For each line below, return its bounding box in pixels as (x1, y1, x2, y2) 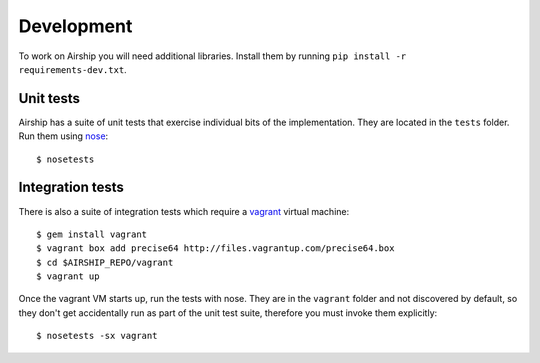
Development (18, 15, 133, 37)
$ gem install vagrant (36, 228, 148, 240)
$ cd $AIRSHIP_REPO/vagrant (36, 256, 174, 268)
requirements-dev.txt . (18, 63, 127, 75)
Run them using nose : (18, 130, 109, 142)
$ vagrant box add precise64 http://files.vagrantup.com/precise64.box (36, 243, 395, 254)
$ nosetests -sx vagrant (36, 330, 158, 342)
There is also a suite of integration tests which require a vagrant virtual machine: (18, 205, 350, 217)
